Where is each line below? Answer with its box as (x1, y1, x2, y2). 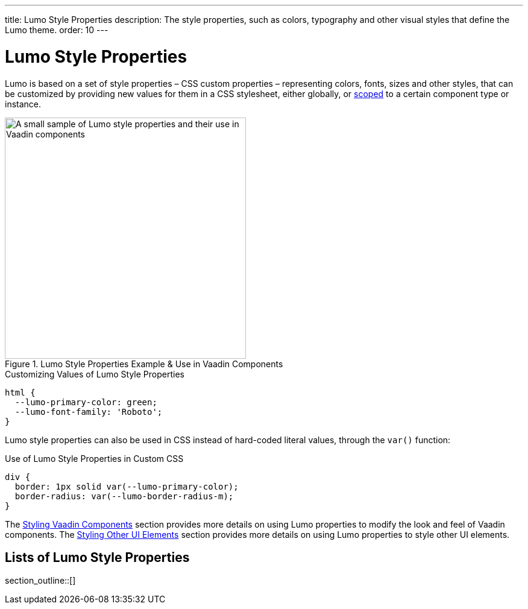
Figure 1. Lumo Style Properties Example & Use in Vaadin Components (5, 358, 283, 369)
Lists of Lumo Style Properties (5, 549, 190, 565)
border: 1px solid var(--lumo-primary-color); (14, 481, 239, 491)
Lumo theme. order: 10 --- (5, 25, 108, 35)
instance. (5, 98, 42, 109)
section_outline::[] (5, 575, 76, 586)
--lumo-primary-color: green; (14, 397, 157, 407)
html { (5, 387, 36, 397)
